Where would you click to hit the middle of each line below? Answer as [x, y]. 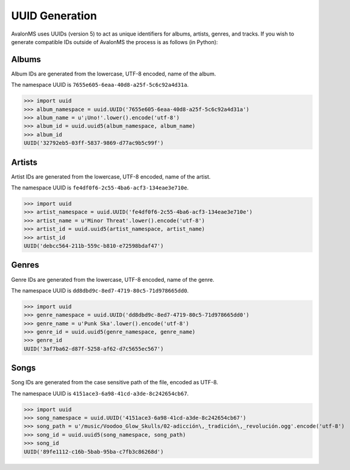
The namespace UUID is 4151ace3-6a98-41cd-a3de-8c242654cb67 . [100, 393]
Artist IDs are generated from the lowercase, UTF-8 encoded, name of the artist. [111, 176]
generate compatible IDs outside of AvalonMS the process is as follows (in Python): [114, 42]
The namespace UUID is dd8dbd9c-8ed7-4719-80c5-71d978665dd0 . [100, 290]
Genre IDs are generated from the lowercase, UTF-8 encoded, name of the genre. [113, 279]
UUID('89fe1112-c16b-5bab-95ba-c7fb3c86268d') [94, 452]
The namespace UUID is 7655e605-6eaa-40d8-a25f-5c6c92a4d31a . [100, 85]
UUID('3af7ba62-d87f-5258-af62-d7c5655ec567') [94, 349]
